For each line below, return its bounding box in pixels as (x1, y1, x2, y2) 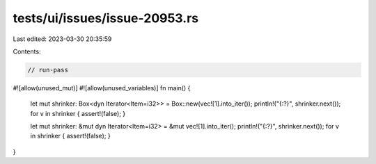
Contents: (13, 47, 41, 56)
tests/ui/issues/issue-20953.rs (13, 10, 199, 26)
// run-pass (27, 66, 69, 74)
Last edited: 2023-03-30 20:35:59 (13, 35, 112, 43)
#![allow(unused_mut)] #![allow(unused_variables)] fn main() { (13, 83, 191, 92)
